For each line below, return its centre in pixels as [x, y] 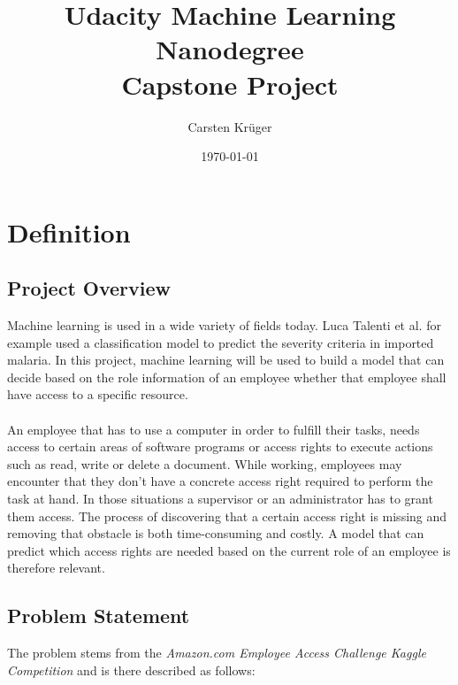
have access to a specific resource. [98, 394]
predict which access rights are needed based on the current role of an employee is [229, 550]
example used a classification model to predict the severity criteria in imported [221, 342]
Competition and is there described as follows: [131, 670]
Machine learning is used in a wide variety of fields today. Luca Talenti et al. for [224, 325]
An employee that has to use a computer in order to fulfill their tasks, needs [214, 429]
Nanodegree [230, 49]
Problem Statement [99, 616]
